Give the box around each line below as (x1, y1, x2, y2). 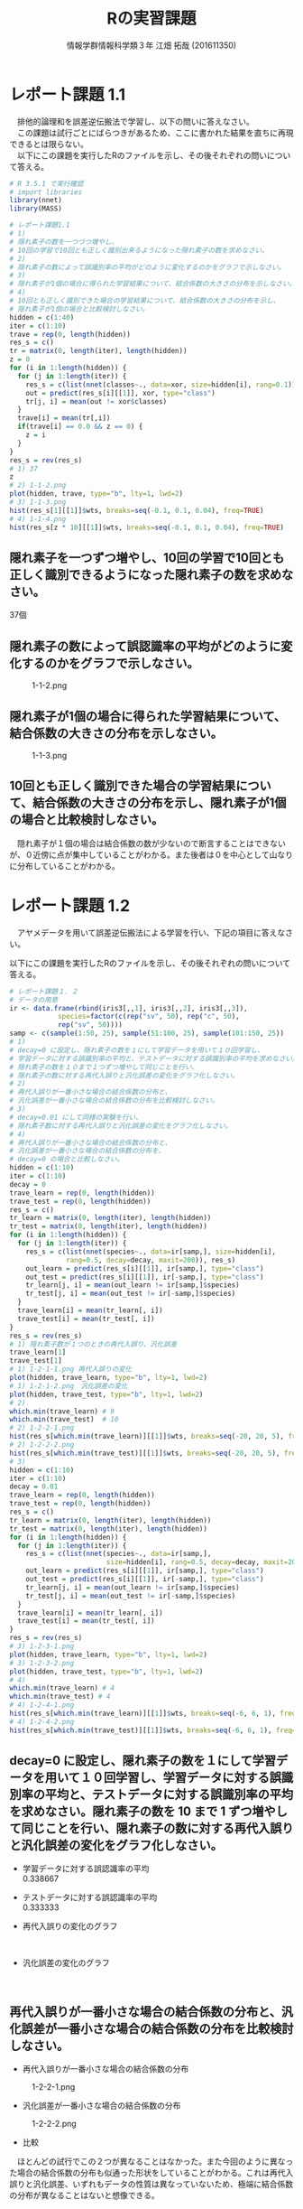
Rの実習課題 (106, 8, 197, 29)
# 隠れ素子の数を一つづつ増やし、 (9, 237, 119, 247)
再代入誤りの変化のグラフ (22, 1921, 118, 1932)
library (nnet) (9, 196, 63, 205)
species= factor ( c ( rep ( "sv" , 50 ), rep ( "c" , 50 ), (57, 1012, 241, 1021)
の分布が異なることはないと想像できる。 (9, 2190, 160, 2201)
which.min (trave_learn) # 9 (9, 1406, 115, 1416)
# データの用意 (9, 995, 59, 1004)
